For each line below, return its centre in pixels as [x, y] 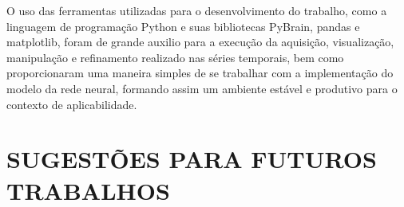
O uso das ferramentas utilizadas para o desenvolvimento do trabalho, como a [197, 10]
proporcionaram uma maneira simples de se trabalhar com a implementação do [200, 73]
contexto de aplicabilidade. [72, 104]
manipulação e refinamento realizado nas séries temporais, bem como [175, 57]
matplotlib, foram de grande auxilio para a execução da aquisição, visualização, [200, 42]
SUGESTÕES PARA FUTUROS [192, 159]
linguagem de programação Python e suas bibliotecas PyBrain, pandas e [183, 26]
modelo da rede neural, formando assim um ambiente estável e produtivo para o [202, 88]
